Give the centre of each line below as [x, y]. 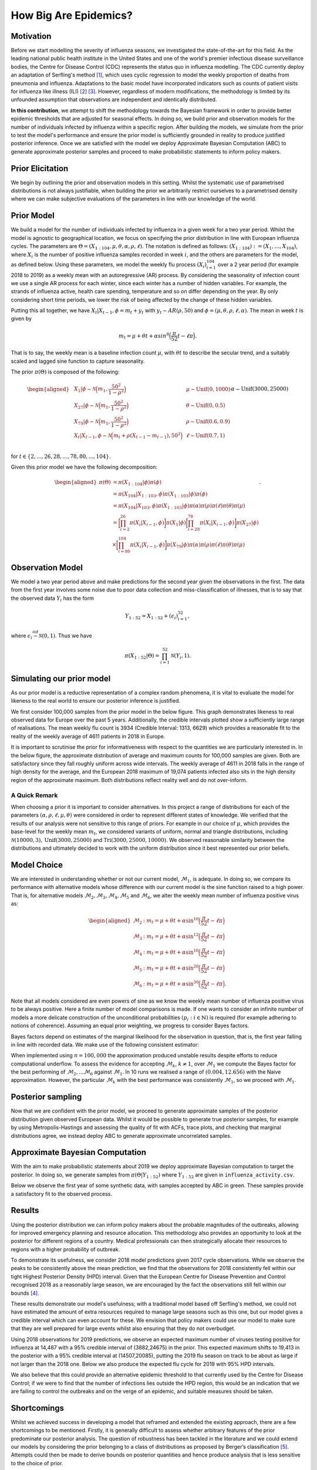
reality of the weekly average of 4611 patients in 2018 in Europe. [88, 736]
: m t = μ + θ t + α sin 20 [171, 968]
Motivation [31, 36]
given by [21, 319]
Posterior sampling [46, 1097]
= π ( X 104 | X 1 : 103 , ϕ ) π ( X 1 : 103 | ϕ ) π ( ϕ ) [160, 495]
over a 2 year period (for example [258, 264]
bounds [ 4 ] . [25, 1293]
